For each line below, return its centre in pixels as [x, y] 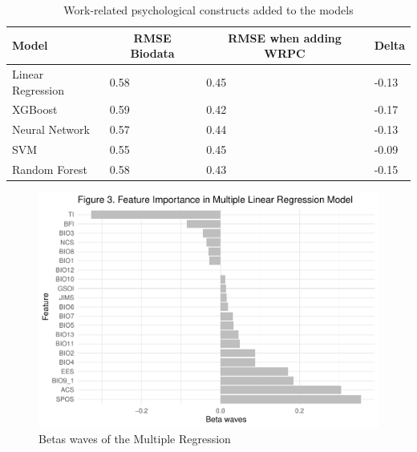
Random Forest [50, 169]
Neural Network [51, 129]
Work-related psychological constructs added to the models [208, 10]
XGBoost [35, 109]
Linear [28, 74]
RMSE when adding [285, 37]
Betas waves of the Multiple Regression [135, 439]
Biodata [152, 53]
